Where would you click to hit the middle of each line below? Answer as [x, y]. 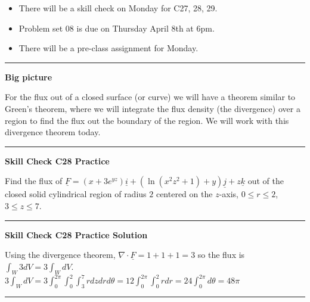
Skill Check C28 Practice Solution [76, 234]
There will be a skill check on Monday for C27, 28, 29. [118, 8]
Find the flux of [34, 181]
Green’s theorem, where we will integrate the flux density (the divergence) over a [153, 108]
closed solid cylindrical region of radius [76, 194]
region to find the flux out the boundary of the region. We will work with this [147, 120]
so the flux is [221, 255]
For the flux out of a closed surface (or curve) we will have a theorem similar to [150, 97]
